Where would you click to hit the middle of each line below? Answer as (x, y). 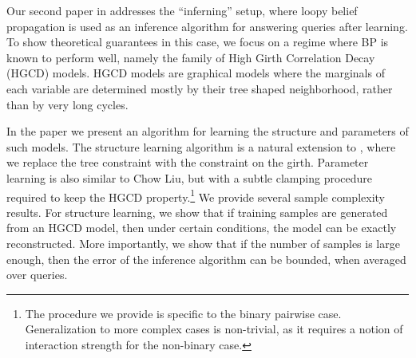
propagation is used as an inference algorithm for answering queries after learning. (207, 26)
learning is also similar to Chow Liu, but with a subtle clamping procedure (190, 177)
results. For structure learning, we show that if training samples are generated (197, 212)
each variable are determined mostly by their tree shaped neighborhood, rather (200, 88)
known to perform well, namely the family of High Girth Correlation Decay (191, 57)
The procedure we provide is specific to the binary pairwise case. (183, 313)
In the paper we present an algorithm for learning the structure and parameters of (208, 131)
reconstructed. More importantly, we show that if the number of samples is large (203, 243)
